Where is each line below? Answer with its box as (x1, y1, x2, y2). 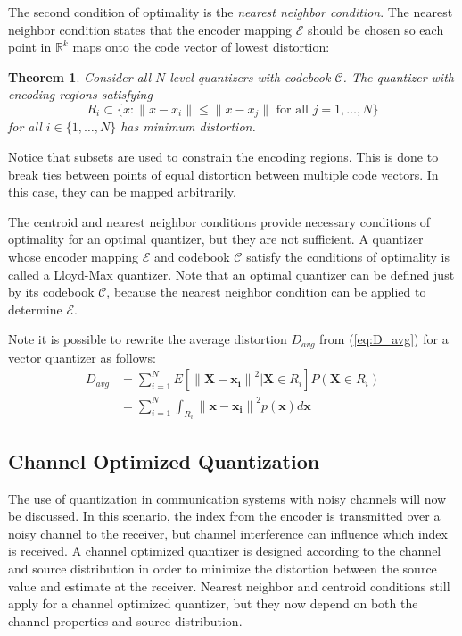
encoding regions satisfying (8, 85, 153, 104)
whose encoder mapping (8, 247, 138, 265)
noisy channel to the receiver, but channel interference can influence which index (8, 523, 448, 542)
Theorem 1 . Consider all (8, 67, 151, 86)
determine (8, 299, 62, 318)
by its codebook (8, 282, 95, 301)
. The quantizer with (342, 67, 454, 86)
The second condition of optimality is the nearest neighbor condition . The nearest (8, 3, 453, 21)
